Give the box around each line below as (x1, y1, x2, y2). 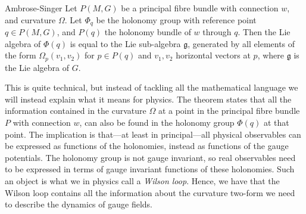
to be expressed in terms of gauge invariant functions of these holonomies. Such (5, 163, 295, 175)
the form (5, 49, 36, 61)
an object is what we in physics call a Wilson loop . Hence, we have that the (5, 175, 280, 187)
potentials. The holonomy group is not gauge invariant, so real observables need (5, 151, 296, 163)
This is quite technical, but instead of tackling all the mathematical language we (5, 81, 298, 94)
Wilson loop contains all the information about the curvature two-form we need (5, 186, 295, 199)
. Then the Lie (238, 26, 291, 38)
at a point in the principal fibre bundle (158, 104, 300, 117)
